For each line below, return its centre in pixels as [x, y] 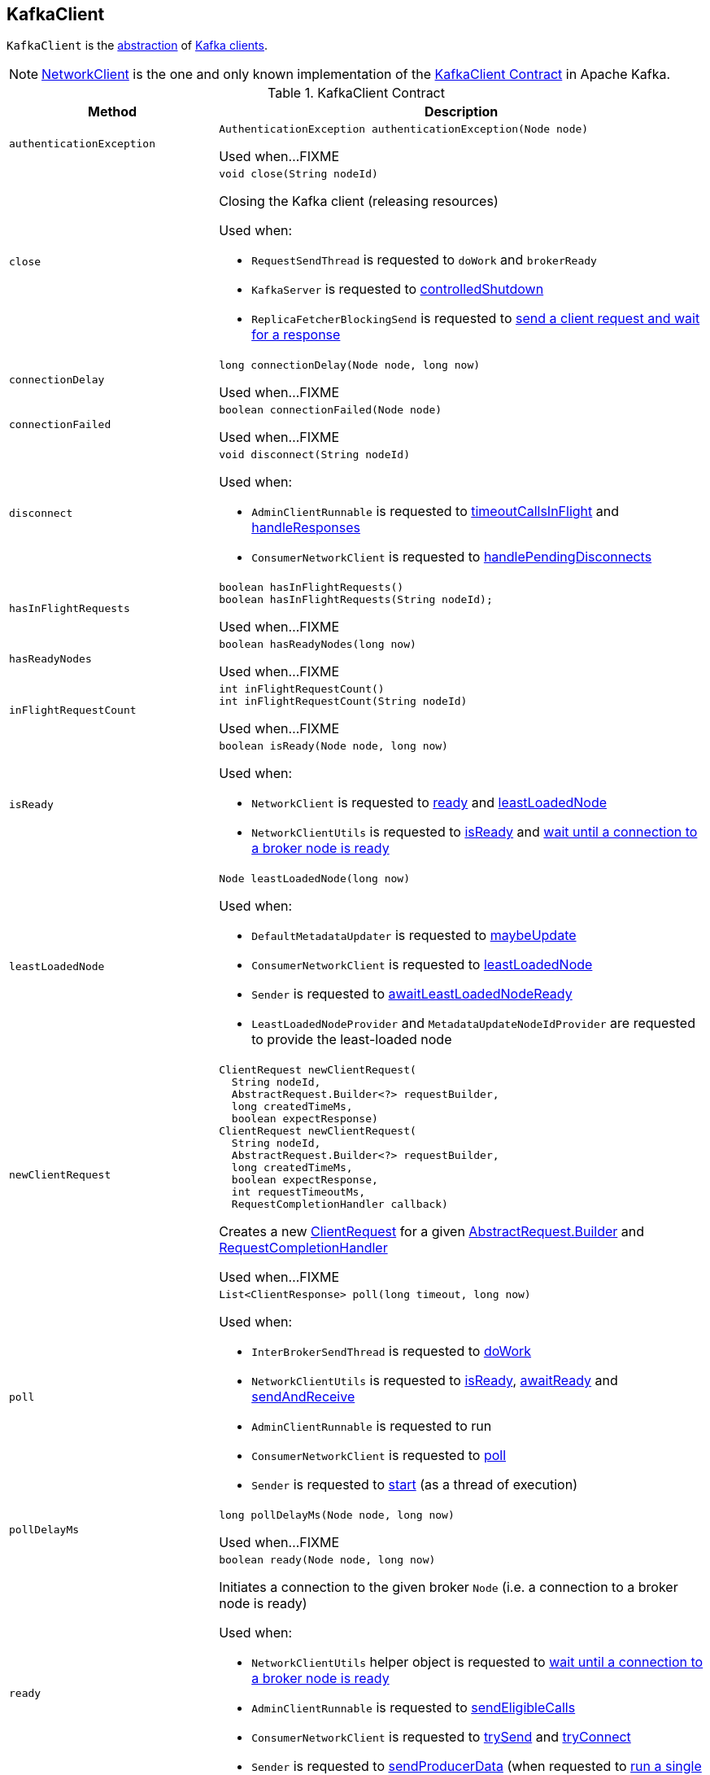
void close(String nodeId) [298, 174]
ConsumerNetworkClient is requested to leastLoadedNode [422, 965]
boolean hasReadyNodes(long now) [318, 645]
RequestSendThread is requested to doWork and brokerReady [424, 260]
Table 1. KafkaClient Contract [356, 93]
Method [112, 112]
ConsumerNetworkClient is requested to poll [379, 1456]
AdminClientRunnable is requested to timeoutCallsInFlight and [436, 512]
